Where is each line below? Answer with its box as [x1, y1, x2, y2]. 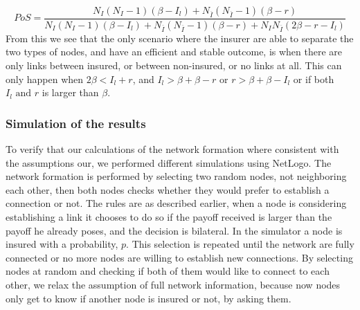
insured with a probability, [6, 237, 118, 251]
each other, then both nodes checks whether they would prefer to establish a [6, 182, 330, 197]
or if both [293, 71, 334, 86]
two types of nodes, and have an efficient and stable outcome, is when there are [6, 44, 343, 59]
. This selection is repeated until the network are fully [126, 237, 354, 251]
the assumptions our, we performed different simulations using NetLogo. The [6, 155, 332, 170]
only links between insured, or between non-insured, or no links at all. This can [6, 58, 342, 73]
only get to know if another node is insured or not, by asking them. [6, 291, 291, 305]
